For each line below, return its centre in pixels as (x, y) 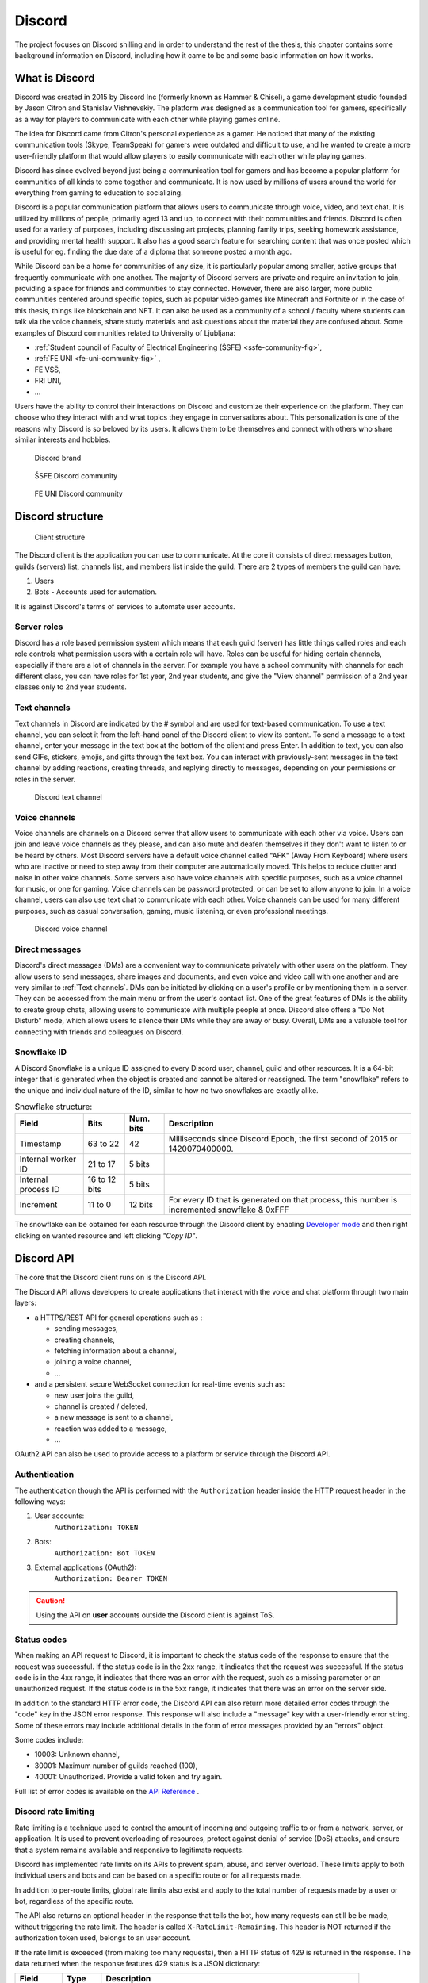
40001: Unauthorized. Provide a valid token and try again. (128, 1777)
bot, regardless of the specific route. (74, 1901)
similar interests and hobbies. (63, 439)
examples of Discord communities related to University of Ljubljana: (125, 332)
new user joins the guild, (94, 1395)
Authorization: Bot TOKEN (105, 1553)
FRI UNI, (48, 381)
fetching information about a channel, (116, 1350)
